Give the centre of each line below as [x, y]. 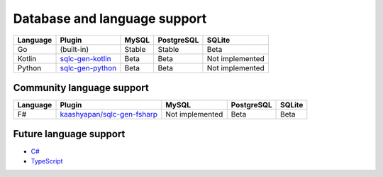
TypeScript [47, 161]
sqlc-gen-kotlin [85, 58]
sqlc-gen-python [88, 68]
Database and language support [110, 18]
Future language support [69, 134]
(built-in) [74, 49]
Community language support [81, 88]
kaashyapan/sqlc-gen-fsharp [109, 114]
